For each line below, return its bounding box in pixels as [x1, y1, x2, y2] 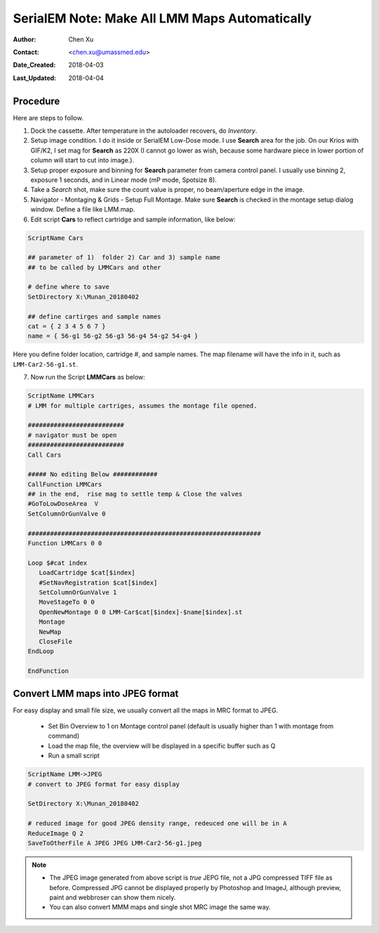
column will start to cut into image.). [30, 156, 135, 164]
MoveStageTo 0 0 [39, 598, 95, 606]
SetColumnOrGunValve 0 [27, 509, 106, 518]
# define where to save [27, 283, 110, 291]
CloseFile [39, 637, 73, 646]
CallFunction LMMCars [27, 480, 102, 488]
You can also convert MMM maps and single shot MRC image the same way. [49, 903, 271, 911]
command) [48, 731, 80, 740]
